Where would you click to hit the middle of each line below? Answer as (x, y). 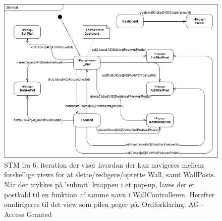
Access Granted (28, 214)
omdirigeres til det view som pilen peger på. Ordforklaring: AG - (104, 204)
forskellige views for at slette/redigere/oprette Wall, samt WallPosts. (110, 174)
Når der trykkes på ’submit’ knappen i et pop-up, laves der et (100, 184)
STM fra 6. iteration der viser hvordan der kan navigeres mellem (104, 164)
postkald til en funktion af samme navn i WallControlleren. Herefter (109, 194)
